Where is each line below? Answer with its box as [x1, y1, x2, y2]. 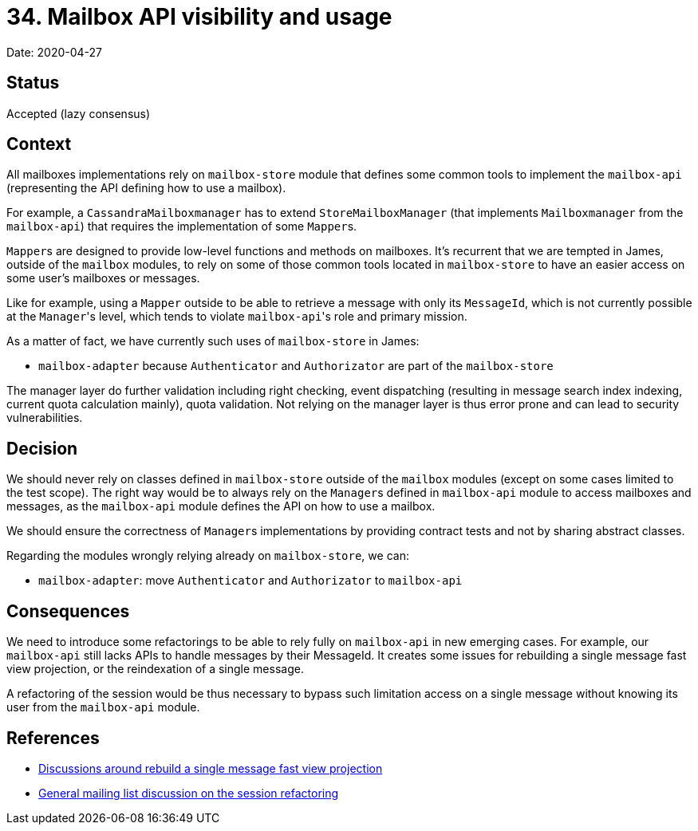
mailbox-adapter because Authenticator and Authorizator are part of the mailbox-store [38, 359, 554, 373]
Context [6, 134, 72, 155]
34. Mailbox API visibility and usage [6, 3, 392, 30]
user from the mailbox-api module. [6, 700, 200, 715]
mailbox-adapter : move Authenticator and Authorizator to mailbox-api [38, 573, 463, 588]
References [6, 727, 100, 748]
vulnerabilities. [6, 411, 83, 425]
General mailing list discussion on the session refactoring [38, 786, 339, 800]
